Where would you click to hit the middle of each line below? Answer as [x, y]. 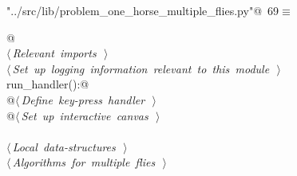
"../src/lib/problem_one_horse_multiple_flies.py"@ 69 [143, 10]
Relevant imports [54, 53]
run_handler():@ [48, 84]
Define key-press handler [83, 99]
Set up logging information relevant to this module [141, 68]
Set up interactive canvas [85, 115]
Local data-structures [64, 146]
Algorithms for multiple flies [84, 162]
